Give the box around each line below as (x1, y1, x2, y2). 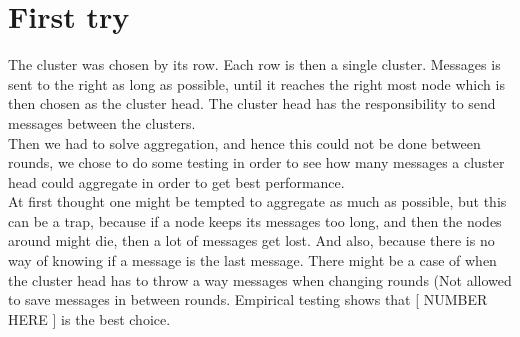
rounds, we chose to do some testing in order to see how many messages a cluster (8, 152, 505, 173)
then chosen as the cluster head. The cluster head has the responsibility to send (8, 93, 496, 114)
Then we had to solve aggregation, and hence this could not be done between (8, 132, 481, 153)
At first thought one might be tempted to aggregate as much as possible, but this (8, 191, 507, 212)
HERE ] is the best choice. (8, 308, 171, 329)
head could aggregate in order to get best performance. (8, 171, 345, 192)
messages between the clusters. (8, 112, 196, 133)
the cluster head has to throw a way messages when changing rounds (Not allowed (8, 269, 512, 290)
